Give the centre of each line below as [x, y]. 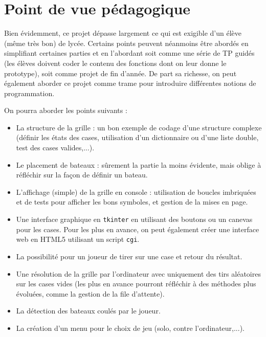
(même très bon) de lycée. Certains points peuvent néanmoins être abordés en [126, 43]
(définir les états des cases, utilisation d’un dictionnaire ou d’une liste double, [137, 137]
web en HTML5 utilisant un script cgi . [78, 239]
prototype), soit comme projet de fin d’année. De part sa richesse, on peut [120, 73]
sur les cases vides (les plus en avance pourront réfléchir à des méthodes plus [136, 284]
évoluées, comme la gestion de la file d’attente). [90, 293]
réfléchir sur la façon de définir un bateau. [82, 175]
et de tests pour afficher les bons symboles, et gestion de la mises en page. [132, 202]
